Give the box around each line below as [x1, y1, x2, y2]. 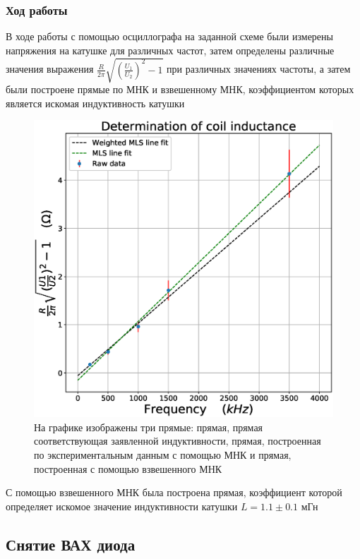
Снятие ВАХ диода [6, 533, 136, 555]
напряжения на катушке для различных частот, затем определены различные [6, 42, 335, 57]
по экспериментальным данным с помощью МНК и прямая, [34, 447, 292, 462]
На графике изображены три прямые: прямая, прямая [34, 419, 263, 434]
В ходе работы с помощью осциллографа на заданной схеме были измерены [6, 29, 333, 44]
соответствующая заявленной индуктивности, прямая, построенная [34, 433, 321, 448]
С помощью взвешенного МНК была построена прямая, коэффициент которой [6, 485, 342, 500]
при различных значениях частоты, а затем [167, 61, 351, 76]
